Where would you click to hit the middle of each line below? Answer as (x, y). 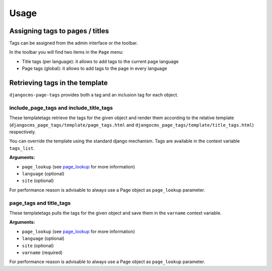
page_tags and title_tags (40, 203)
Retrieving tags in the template (59, 83)
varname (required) (42, 252)
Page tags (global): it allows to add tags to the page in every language (94, 68)
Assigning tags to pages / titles (59, 31)
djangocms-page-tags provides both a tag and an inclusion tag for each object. (94, 95)
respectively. (23, 132)
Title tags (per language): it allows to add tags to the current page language (100, 61)
